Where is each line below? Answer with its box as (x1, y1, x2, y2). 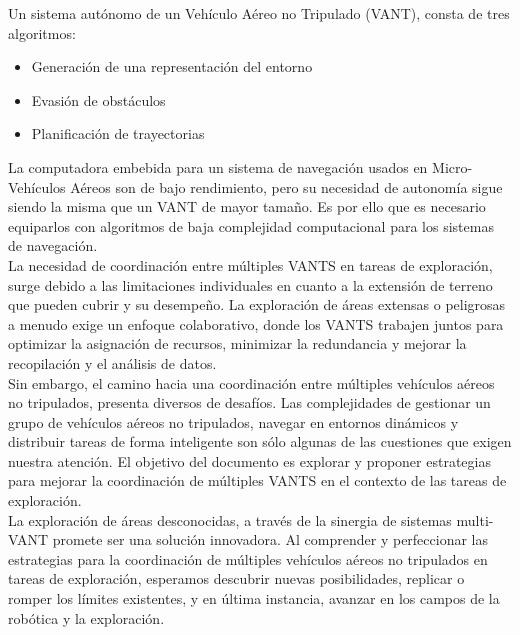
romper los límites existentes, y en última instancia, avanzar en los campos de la (8, 588, 500, 609)
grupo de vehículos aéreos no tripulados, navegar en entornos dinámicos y (8, 411, 459, 432)
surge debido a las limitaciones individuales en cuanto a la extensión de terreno (8, 274, 493, 295)
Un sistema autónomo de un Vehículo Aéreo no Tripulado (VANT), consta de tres (8, 3, 510, 23)
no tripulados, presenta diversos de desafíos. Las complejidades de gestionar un (8, 392, 491, 413)
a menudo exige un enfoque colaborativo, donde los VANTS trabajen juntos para (8, 313, 504, 334)
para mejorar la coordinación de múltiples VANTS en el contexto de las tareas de (8, 470, 507, 491)
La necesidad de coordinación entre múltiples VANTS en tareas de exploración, (8, 254, 493, 275)
